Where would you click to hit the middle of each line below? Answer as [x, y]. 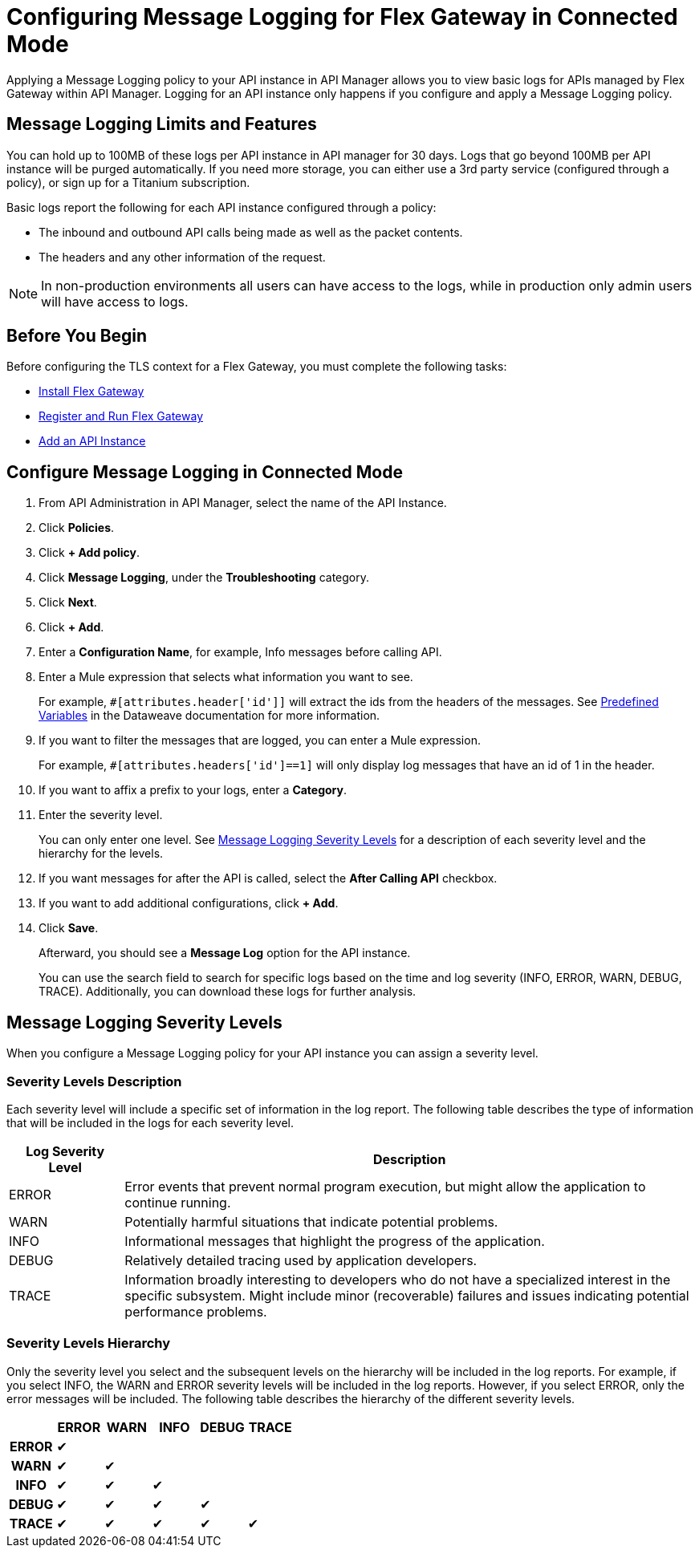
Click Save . [69, 928]
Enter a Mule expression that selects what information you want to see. [226, 677]
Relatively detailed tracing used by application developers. [301, 1260]
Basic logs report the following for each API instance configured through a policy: [221, 207]
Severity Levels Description [94, 1081]
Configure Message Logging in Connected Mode [205, 472]
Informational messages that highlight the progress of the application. [335, 1241]
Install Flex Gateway [91, 392]
